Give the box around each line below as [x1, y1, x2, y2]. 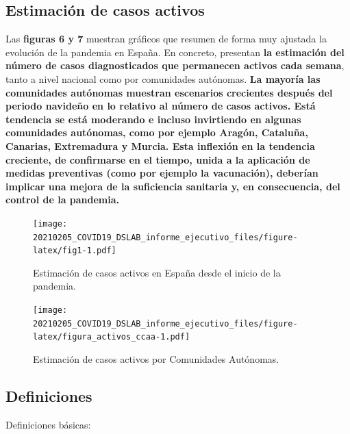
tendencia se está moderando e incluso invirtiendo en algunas [5, 112, 301, 126]
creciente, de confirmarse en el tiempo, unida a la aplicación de [5, 152, 310, 166]
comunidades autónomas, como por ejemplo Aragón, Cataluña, [5, 125, 308, 140]
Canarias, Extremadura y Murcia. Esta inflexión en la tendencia [5, 138, 315, 153]
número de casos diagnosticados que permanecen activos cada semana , [5, 58, 345, 73]
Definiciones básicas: [5, 417, 91, 431]
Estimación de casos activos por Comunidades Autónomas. [33, 352, 279, 366]
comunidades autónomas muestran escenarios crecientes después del [5, 85, 333, 99]
